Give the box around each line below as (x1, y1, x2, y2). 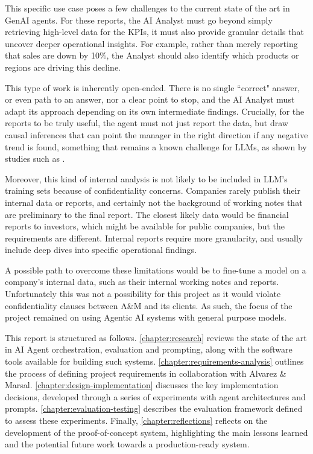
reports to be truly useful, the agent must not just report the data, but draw (5, 117, 288, 129)
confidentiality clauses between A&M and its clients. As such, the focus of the (5, 299, 292, 312)
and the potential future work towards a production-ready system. (5, 438, 250, 450)
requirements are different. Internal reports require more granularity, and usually (5, 231, 303, 244)
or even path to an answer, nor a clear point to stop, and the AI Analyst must (5, 93, 295, 106)
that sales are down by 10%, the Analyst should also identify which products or (5, 49, 299, 62)
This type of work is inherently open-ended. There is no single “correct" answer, (5, 81, 300, 94)
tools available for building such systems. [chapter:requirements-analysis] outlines (5, 355, 304, 368)
